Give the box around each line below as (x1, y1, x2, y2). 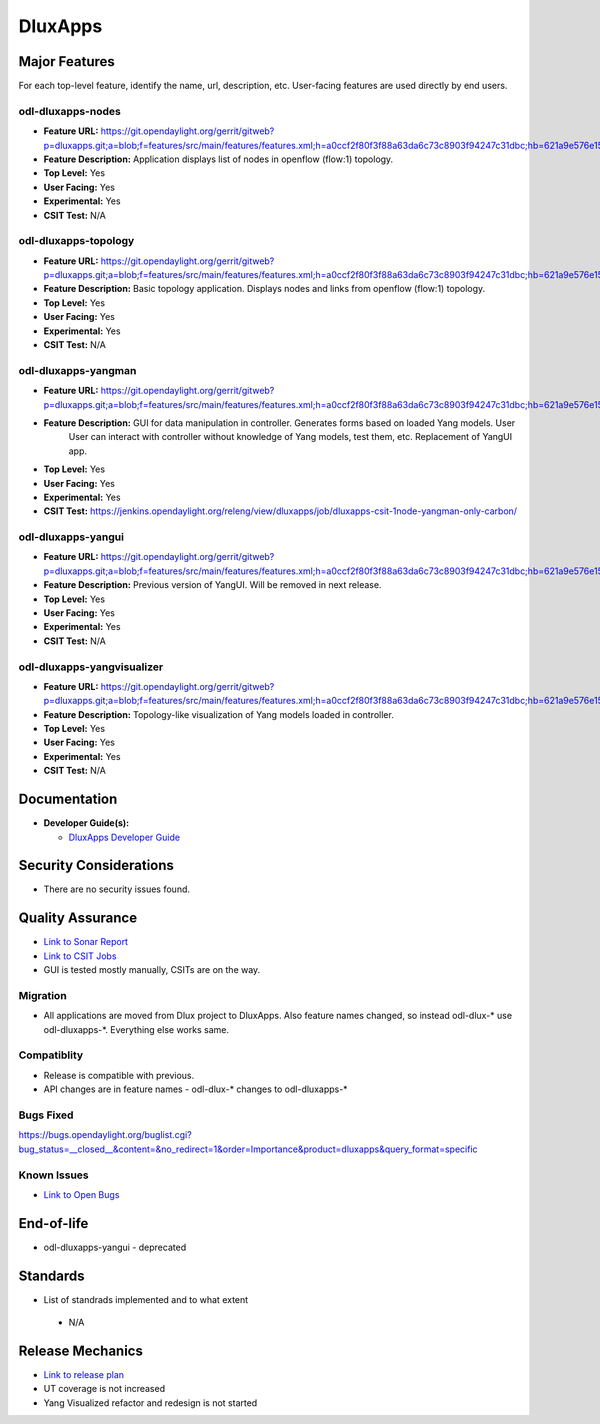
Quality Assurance (18, 910, 138, 927)
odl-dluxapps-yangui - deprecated (43, 1241, 187, 1253)
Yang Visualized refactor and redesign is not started (43, 1396, 258, 1409)
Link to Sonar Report (43, 936, 129, 948)
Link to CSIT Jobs (43, 950, 117, 962)
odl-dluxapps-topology (18, 234, 135, 248)
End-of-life (18, 1215, 89, 1232)
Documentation (18, 791, 118, 808)
